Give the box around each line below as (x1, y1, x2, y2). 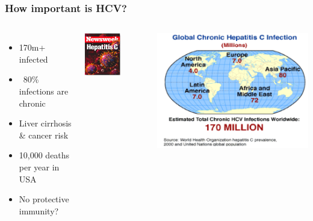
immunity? (19, 204, 59, 217)
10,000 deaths (19, 149, 70, 161)
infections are (19, 85, 69, 97)
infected (19, 52, 48, 65)
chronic (19, 96, 46, 109)
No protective (19, 193, 69, 205)
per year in (19, 160, 60, 173)
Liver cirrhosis (19, 117, 72, 129)
